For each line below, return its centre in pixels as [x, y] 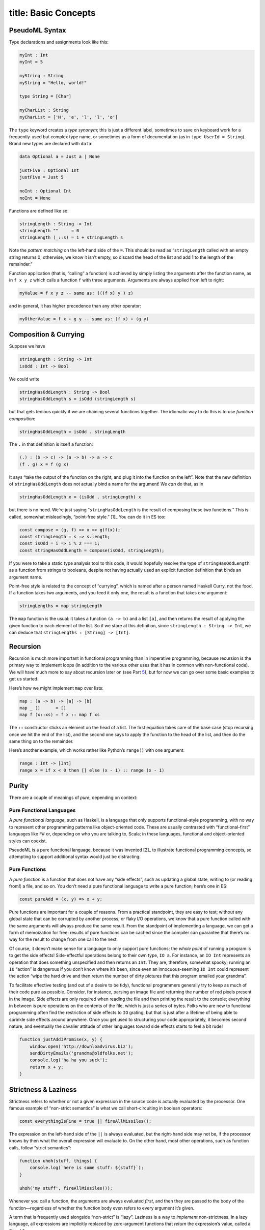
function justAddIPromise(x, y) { [61, 1040]
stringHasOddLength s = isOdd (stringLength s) [78, 399]
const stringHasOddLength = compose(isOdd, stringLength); [92, 550]
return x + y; [47, 1067]
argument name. [26, 577]
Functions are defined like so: [39, 211]
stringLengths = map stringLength [61, 606]
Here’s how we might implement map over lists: [56, 688]
